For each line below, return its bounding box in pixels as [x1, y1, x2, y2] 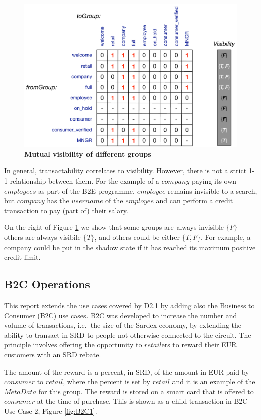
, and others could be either [94, 231, 180, 242]
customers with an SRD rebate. [4, 349, 101, 359]
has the [47, 195, 69, 206]
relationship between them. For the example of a [10, 175, 159, 186]
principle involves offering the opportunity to [4, 339, 142, 350]
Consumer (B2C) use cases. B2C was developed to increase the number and [4, 310, 237, 320]
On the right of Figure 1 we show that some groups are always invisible [4, 222, 224, 232]
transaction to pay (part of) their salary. [4, 205, 128, 215]
